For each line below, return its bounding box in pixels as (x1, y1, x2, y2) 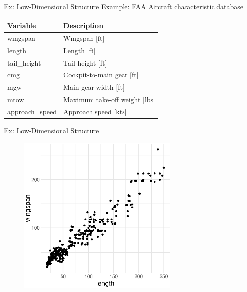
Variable (7, 20, 36, 31)
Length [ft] (63, 45, 96, 55)
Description (63, 20, 104, 31)
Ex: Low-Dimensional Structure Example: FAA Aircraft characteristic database (4, 1, 244, 11)
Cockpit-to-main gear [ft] (63, 70, 139, 80)
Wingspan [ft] (63, 33, 105, 43)
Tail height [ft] (63, 57, 107, 68)
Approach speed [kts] (63, 107, 127, 116)
